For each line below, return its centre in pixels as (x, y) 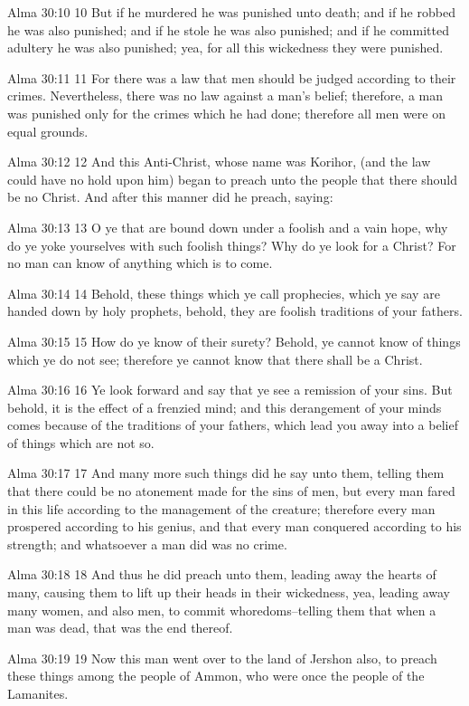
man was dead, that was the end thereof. (120, 628)
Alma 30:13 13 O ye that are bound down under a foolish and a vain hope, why (228, 227)
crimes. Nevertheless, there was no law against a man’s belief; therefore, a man (225, 95)
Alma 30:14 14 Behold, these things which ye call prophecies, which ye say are (224, 293)
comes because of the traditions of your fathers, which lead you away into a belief (233, 425)
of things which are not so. (81, 442)
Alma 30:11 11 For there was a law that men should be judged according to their (232, 77)
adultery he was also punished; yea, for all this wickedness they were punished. (225, 48)
